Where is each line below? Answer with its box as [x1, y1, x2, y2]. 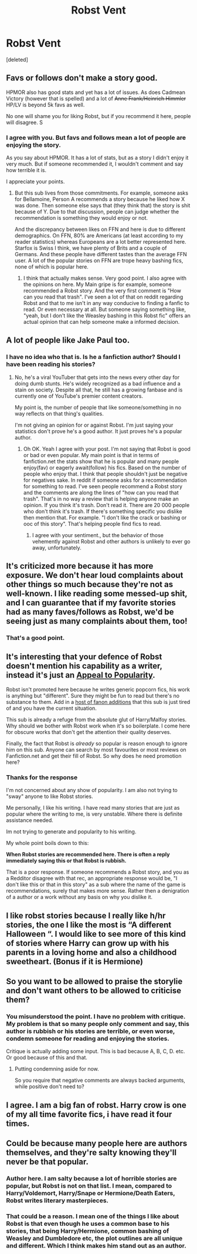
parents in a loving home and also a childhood [6, 947, 177, 957]
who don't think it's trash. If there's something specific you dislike [23, 508, 183, 515]
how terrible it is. [6, 167, 47, 174]
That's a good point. [6, 634, 65, 642]
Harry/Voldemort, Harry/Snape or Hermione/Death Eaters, [6, 1189, 175, 1197]
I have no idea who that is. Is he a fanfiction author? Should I [6, 353, 181, 361]
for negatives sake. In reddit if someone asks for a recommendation [23, 477, 187, 484]
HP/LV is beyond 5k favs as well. [6, 101, 85, 108]
